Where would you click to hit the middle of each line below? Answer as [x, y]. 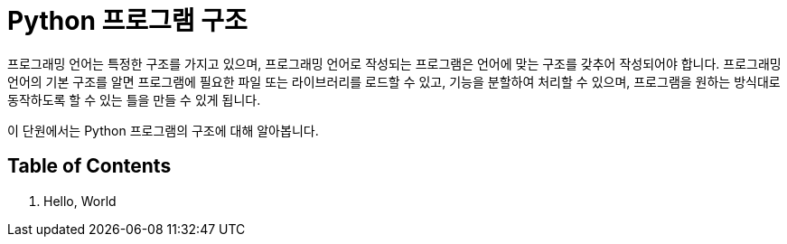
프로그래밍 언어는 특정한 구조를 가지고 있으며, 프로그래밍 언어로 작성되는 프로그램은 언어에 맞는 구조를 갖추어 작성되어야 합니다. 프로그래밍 [394, 63]
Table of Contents [89, 166]
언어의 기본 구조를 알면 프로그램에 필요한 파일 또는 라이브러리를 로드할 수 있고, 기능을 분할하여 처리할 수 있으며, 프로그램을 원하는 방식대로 [394, 81]
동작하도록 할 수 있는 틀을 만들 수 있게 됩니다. [134, 99]
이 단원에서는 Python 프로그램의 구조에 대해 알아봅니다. [163, 130]
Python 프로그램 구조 [127, 21]
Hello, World [80, 201]
